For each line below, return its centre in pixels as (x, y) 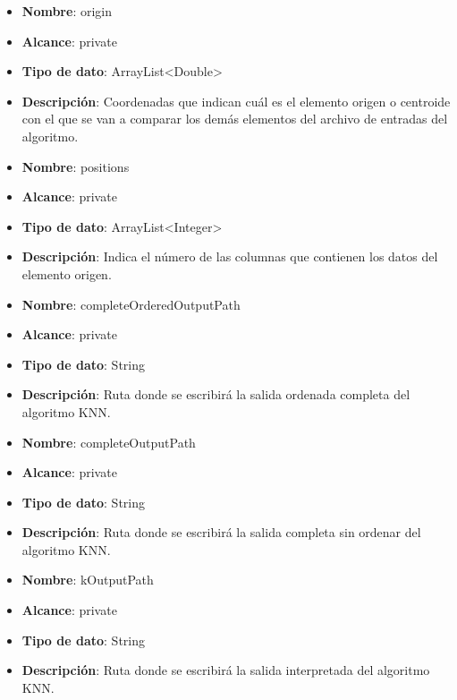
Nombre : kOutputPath (88, 580)
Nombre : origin (67, 11)
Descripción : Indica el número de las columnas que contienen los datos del (230, 256)
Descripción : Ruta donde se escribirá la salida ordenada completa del (216, 394)
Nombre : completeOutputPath (109, 442)
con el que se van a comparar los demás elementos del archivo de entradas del (235, 119)
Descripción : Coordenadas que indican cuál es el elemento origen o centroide (236, 101)
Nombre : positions (76, 166)
